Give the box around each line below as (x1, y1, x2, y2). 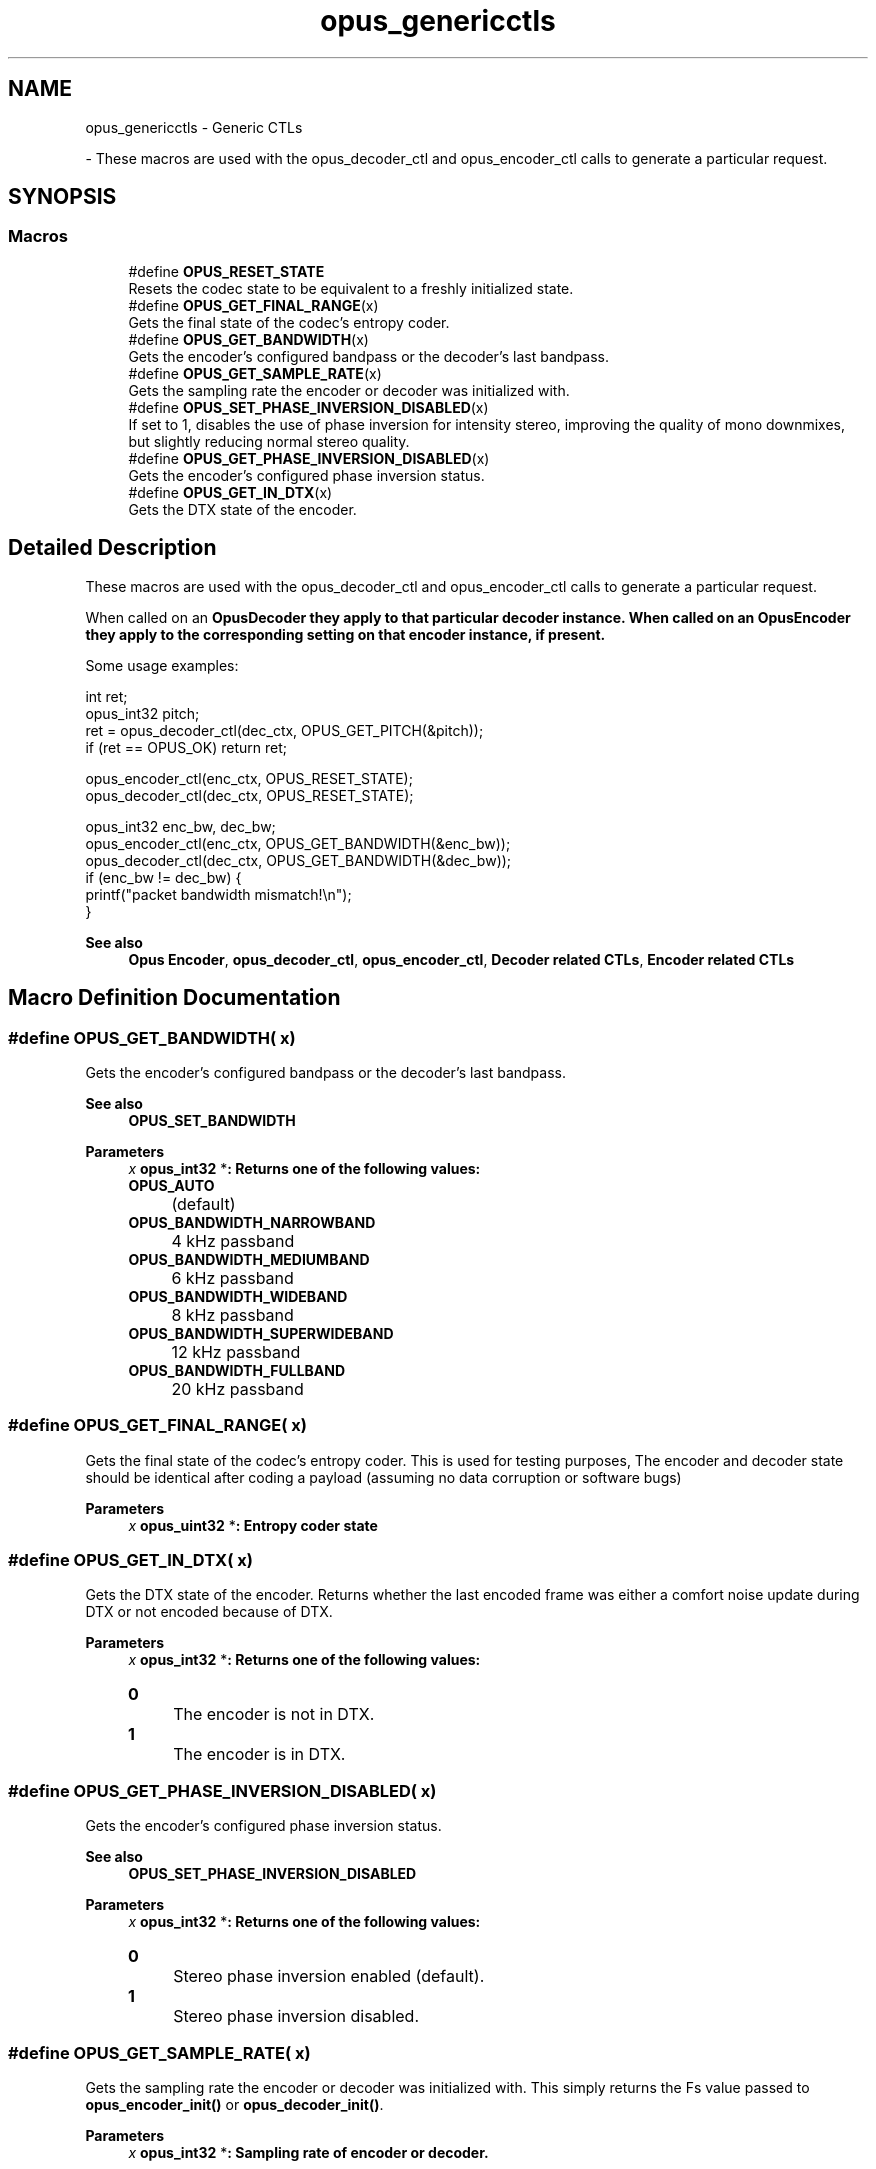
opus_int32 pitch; (85, 704, 200, 722)
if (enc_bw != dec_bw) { (85, 868, 242, 886)
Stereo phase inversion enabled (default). (173, 1966, 485, 1987)
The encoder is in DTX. (173, 1744, 346, 1765)
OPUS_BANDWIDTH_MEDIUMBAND (128, 1250, 370, 1268)
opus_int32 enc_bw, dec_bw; (85, 817, 276, 835)
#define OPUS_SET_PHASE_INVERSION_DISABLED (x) (128, 398, 489, 416)
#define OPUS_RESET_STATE (128, 262, 325, 280)
